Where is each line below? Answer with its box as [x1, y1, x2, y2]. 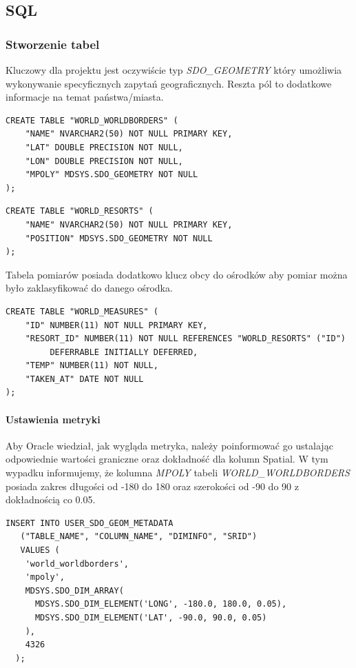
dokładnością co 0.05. [6, 492, 96, 507]
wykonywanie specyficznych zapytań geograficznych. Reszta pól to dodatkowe [6, 76, 332, 90]
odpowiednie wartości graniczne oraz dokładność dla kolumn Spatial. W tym [6, 452, 328, 466]
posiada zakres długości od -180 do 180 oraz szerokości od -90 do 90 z [6, 478, 299, 493]
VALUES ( [20, 545, 60, 556]
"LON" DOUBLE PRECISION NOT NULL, [25, 156, 183, 166]
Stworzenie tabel [6, 35, 100, 52]
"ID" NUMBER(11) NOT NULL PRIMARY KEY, [25, 320, 208, 330]
